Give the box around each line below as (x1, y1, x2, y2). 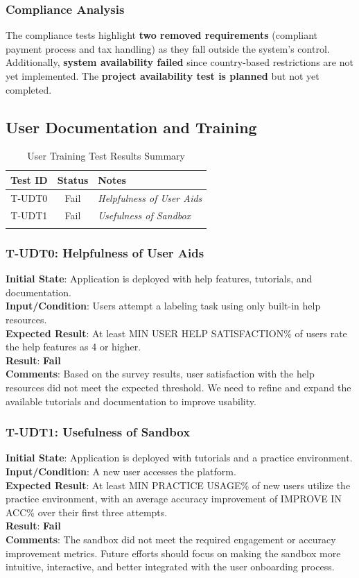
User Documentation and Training (6, 116, 257, 137)
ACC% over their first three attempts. (6, 504, 168, 519)
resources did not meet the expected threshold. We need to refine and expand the (6, 380, 351, 394)
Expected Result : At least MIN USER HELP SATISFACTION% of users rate (6, 325, 347, 340)
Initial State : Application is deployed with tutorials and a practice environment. (6, 450, 353, 465)
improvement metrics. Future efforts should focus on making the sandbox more (6, 545, 341, 560)
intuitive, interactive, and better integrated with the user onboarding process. (6, 559, 335, 574)
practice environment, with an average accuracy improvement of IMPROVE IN (6, 491, 342, 506)
